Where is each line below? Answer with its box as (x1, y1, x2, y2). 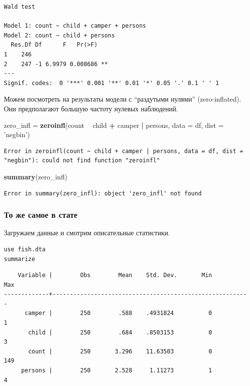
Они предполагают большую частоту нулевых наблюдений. (4, 103, 178, 113)
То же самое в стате (4, 209, 78, 221)
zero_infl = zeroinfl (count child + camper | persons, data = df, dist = (4, 120, 224, 130)
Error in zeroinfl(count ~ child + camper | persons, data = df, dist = (4, 147, 243, 155)
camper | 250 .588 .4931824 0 (24, 310, 212, 317)
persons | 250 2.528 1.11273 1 (21, 367, 212, 374)
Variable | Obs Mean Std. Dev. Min (17, 272, 212, 279)
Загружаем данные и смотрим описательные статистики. (4, 228, 170, 238)
